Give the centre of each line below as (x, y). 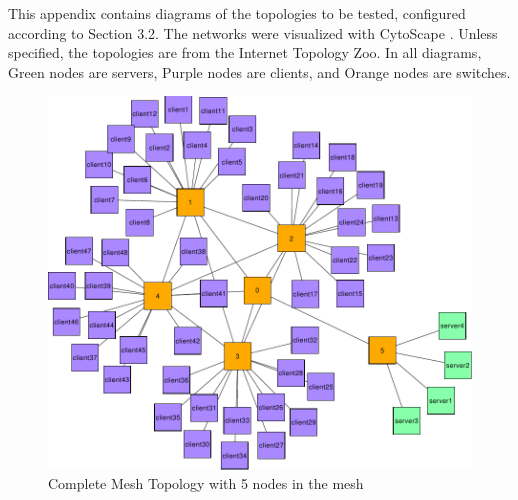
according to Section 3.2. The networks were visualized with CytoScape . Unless (253, 32)
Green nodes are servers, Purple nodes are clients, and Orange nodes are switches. (259, 71)
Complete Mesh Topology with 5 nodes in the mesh (206, 483)
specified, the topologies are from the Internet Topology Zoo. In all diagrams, (245, 52)
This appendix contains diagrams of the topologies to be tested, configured (237, 13)
